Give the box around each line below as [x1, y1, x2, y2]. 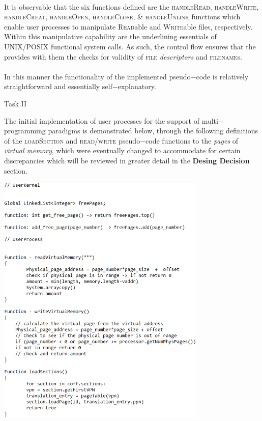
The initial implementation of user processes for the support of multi [4, 115, 218, 126]
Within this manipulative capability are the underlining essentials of [4, 31, 217, 42]
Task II [4, 98, 27, 108]
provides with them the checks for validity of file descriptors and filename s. [4, 51, 242, 62]
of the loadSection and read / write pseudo [4, 135, 140, 146]
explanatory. [118, 81, 156, 92]
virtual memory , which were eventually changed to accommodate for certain [4, 145, 241, 156]
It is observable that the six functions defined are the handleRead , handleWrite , [4, 1, 258, 12]
